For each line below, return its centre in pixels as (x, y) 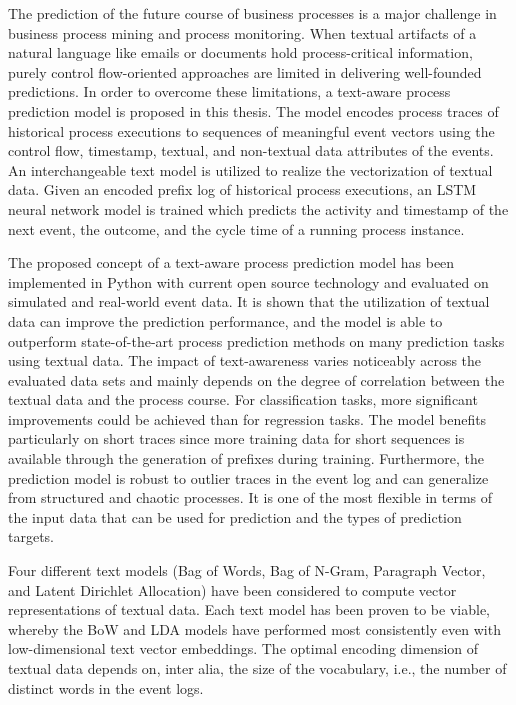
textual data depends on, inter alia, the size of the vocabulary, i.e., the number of (257, 668)
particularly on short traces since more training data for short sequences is (236, 438)
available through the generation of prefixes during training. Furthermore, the (246, 458)
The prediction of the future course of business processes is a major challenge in (252, 13)
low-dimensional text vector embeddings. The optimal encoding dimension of (243, 648)
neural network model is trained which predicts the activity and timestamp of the (258, 208)
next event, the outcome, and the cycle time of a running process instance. (236, 228)
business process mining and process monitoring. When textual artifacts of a (242, 32)
